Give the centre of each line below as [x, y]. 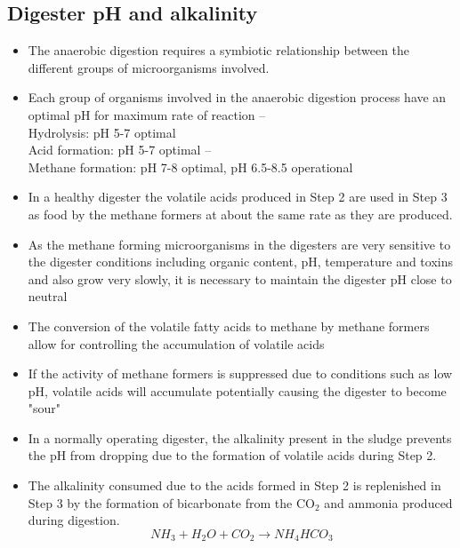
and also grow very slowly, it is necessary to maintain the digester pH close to [240, 278]
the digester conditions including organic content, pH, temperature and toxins [240, 262]
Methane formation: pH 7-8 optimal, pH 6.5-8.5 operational [190, 167]
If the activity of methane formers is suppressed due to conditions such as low [240, 373]
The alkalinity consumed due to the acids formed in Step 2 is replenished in [234, 485]
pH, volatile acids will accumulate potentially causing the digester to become [237, 390]
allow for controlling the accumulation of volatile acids [176, 343]
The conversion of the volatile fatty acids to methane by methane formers [229, 326]
